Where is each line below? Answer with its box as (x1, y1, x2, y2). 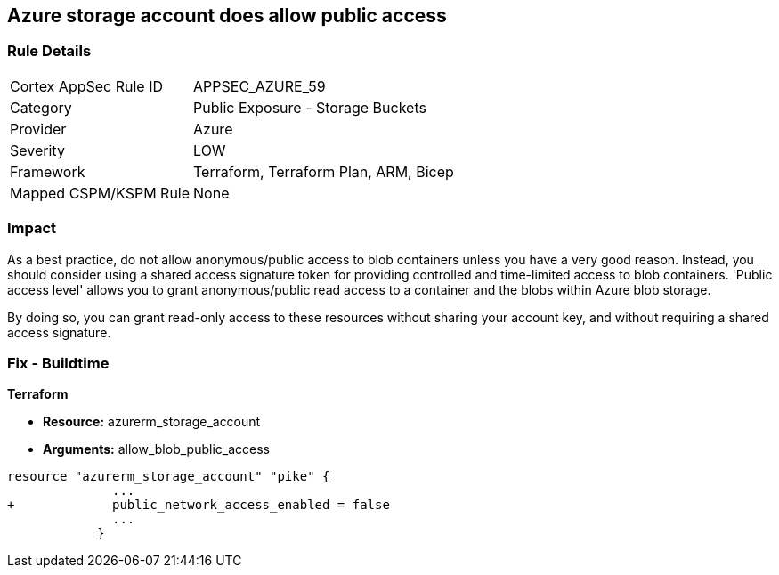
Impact (7, 219, 57, 238)
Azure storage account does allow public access (7, 4, 447, 27)
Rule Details (7, 42, 92, 61)
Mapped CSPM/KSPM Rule (10, 183, 191, 202)
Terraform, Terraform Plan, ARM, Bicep (193, 162, 454, 181)
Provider (10, 119, 67, 138)
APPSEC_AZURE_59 (193, 77, 326, 95)
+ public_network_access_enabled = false (7, 498, 390, 513)
